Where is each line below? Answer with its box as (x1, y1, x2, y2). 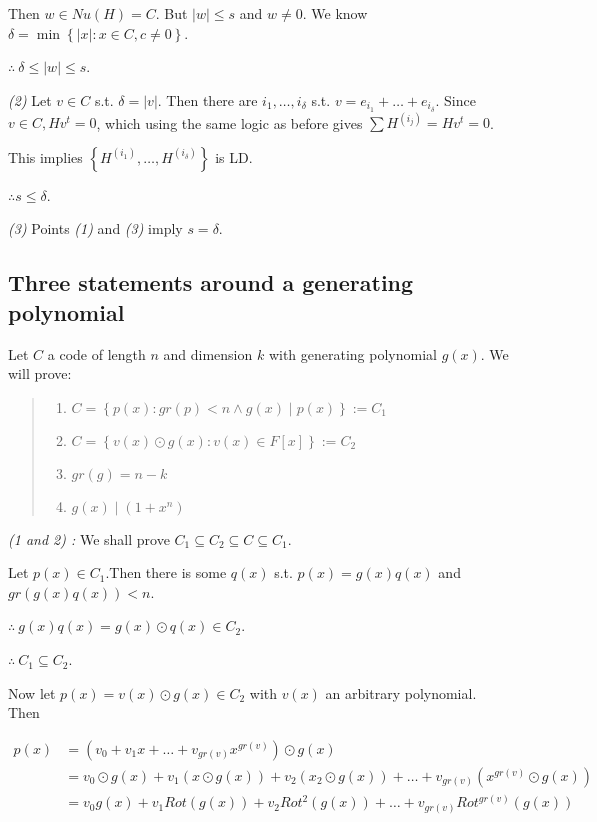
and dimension (163, 343, 253, 364)
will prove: (8, 363, 72, 384)
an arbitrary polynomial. (325, 682, 477, 703)
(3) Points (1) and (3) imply (8, 218, 183, 239)
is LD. (215, 146, 253, 167)
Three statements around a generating (8, 267, 414, 298)
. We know (302, 3, 368, 23)
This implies (8, 146, 83, 167)
